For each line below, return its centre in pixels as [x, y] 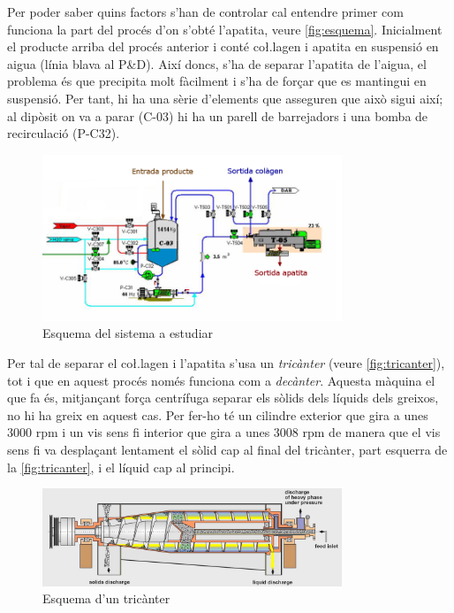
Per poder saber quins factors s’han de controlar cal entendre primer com [205, 11]
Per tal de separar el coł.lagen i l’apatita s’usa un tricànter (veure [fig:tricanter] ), [226, 362]
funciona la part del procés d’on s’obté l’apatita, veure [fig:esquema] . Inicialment [225, 29]
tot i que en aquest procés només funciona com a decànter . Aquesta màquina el [221, 380]
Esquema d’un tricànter [106, 598]
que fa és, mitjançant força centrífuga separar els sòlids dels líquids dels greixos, [223, 398]
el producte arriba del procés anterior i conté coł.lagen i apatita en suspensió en [223, 46]
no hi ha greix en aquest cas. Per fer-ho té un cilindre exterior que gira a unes [218, 414]
